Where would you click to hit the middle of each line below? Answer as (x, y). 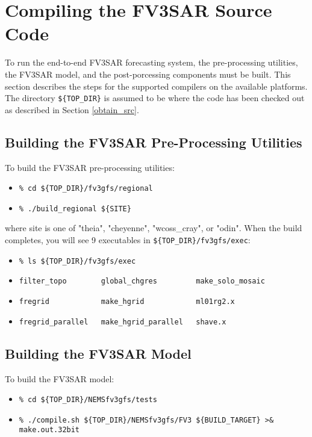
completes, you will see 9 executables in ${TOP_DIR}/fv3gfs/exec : (128, 240)
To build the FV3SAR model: (60, 378)
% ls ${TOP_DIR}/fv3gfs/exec (77, 261)
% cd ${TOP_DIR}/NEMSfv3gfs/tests (88, 400)
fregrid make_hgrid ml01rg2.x (127, 302)
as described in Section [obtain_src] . (72, 109)
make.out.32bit (49, 430)
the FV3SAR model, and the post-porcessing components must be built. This (148, 74)
